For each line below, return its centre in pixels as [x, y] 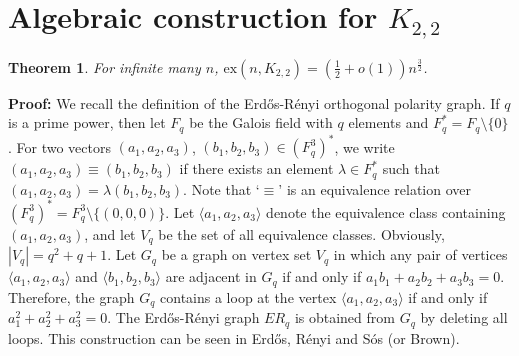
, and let [110, 233]
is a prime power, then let [87, 122]
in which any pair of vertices [420, 254]
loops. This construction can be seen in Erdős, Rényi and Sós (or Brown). [234, 337]
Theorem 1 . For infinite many [104, 66]
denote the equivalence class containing [386, 211]
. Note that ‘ [221, 188]
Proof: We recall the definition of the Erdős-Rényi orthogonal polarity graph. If [254, 102]
